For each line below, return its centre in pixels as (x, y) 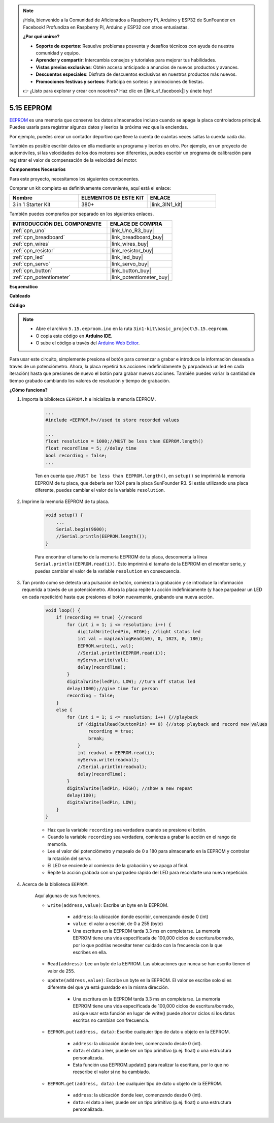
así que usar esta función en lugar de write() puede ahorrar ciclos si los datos (154, 1013)
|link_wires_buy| (129, 244)
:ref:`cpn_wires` (31, 244)
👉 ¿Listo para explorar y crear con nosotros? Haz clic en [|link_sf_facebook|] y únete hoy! (117, 91)
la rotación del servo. (70, 858)
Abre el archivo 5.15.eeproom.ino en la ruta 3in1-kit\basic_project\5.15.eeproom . (132, 329)
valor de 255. (61, 971)
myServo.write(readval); (108, 760)
